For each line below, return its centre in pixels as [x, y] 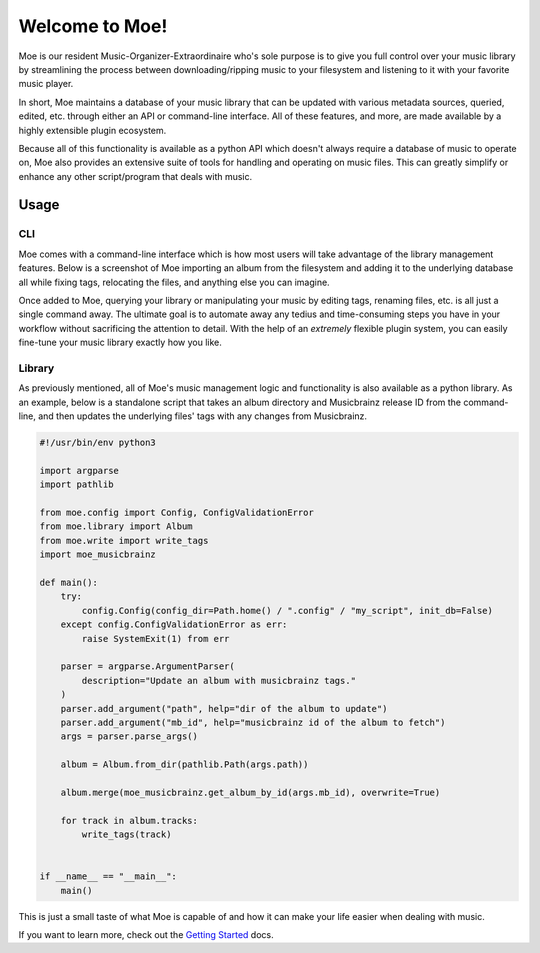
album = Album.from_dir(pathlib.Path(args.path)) [184, 764]
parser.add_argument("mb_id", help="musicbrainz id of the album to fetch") [253, 722]
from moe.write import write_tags [124, 540]
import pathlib [76, 484]
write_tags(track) [126, 834]
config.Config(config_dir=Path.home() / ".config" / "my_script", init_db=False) [287, 610]
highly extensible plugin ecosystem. [92, 130]
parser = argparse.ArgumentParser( [147, 666]
